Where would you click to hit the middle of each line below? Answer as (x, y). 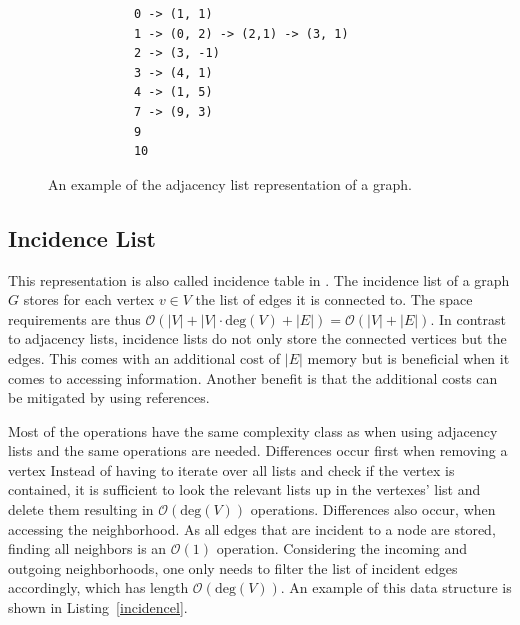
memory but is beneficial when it (408, 357)
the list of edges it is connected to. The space (334, 299)
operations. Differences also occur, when (373, 509)
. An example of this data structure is (396, 587)
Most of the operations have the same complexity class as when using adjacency (253, 430)
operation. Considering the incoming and (341, 548)
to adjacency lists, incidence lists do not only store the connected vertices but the (257, 338)
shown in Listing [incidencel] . (98, 607)
